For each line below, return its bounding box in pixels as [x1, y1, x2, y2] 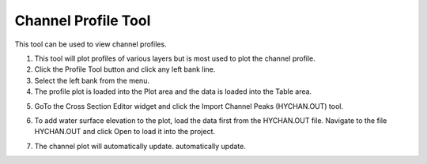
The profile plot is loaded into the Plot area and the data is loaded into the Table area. [34, 87, 312, 96]
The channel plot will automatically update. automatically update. [34, 141, 247, 151]
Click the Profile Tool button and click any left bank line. [34, 65, 216, 74]
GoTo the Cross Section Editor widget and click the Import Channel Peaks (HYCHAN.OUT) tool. [34, 101, 344, 110]
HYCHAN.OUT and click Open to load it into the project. [34, 127, 216, 136]
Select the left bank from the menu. [34, 76, 150, 85]
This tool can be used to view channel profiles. [14, 39, 167, 49]
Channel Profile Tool [14, 12, 151, 29]
